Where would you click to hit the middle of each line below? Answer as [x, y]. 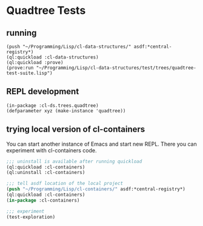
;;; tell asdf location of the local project [65, 184]
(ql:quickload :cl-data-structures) [52, 57]
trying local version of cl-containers [76, 130]
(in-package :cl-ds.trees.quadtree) [52, 105]
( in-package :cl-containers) [43, 200]
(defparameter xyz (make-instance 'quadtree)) [66, 111]
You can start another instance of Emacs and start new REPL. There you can [101, 144]
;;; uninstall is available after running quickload [74, 161]
